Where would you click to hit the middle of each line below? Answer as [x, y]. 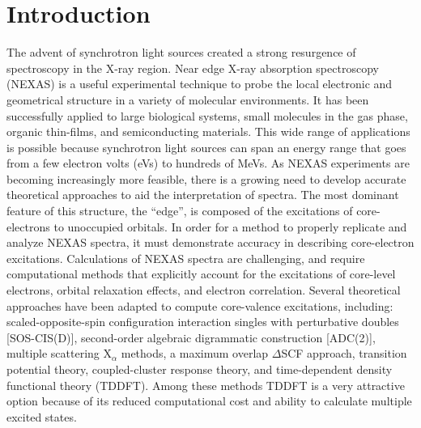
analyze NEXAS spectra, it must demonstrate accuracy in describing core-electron [210, 242]
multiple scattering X [60, 353]
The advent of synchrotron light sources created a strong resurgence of [181, 52]
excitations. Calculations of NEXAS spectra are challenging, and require [186, 258]
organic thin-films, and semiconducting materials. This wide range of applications [208, 131]
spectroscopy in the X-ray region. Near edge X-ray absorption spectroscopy [193, 68]
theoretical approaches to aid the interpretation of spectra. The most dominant [203, 195]
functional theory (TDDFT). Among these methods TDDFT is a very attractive [206, 385]
